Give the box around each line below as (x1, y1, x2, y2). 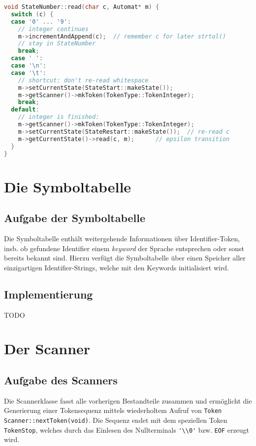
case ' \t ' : (11, 69, 46, 76)
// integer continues (18, 25, 89, 33)
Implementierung (4, 286, 93, 301)
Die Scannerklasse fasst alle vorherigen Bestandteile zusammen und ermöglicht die (4, 395, 252, 406)
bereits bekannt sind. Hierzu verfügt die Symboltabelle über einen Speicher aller (4, 253, 246, 263)
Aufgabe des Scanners (4, 372, 118, 387)
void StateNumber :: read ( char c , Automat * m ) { (4, 3, 160, 10)
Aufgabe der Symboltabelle (4, 210, 146, 225)
